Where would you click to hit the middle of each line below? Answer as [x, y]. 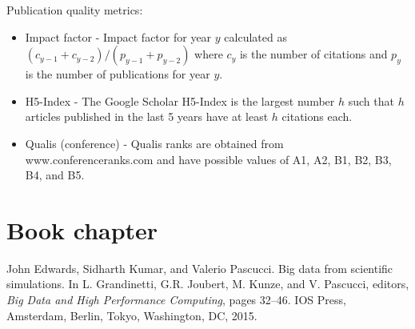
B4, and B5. [55, 175]
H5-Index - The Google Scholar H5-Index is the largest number [180, 100]
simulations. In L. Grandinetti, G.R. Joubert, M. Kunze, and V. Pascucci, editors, [208, 284]
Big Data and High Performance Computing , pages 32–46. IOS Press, [176, 300]
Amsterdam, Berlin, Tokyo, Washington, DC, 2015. [132, 315]
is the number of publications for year [118, 74]
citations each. [317, 116]
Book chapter [82, 229]
